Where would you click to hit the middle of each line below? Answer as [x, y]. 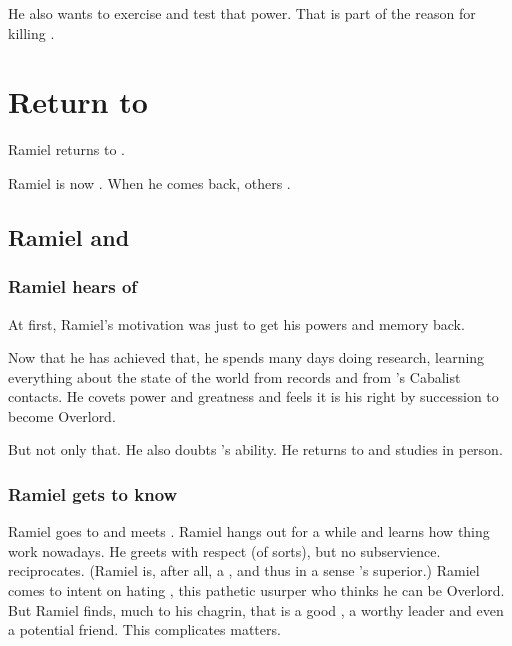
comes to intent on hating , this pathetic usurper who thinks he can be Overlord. [256, 590]
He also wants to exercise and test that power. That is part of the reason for [242, 13]
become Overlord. [62, 415]
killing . [31, 32]
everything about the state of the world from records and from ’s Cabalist [234, 376]
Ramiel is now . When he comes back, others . [149, 182]
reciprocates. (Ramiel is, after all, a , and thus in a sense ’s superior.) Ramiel [244, 570]
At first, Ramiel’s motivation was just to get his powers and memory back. [236, 323]
